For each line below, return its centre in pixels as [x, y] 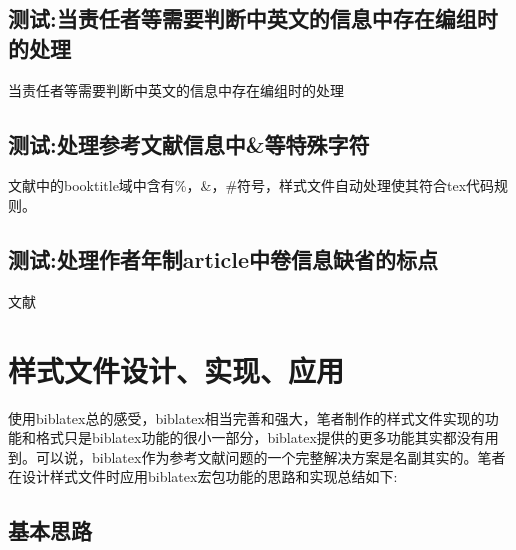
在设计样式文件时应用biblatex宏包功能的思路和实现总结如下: [203, 476]
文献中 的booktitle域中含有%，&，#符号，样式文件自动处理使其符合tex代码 [251, 185]
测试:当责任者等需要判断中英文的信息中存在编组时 [253, 18]
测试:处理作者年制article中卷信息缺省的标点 [223, 258]
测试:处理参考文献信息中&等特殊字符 [189, 143]
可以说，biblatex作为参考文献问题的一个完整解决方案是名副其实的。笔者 [270, 456]
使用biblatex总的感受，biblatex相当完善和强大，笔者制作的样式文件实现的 [246, 417]
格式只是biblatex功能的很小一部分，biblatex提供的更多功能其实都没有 [260, 437]
